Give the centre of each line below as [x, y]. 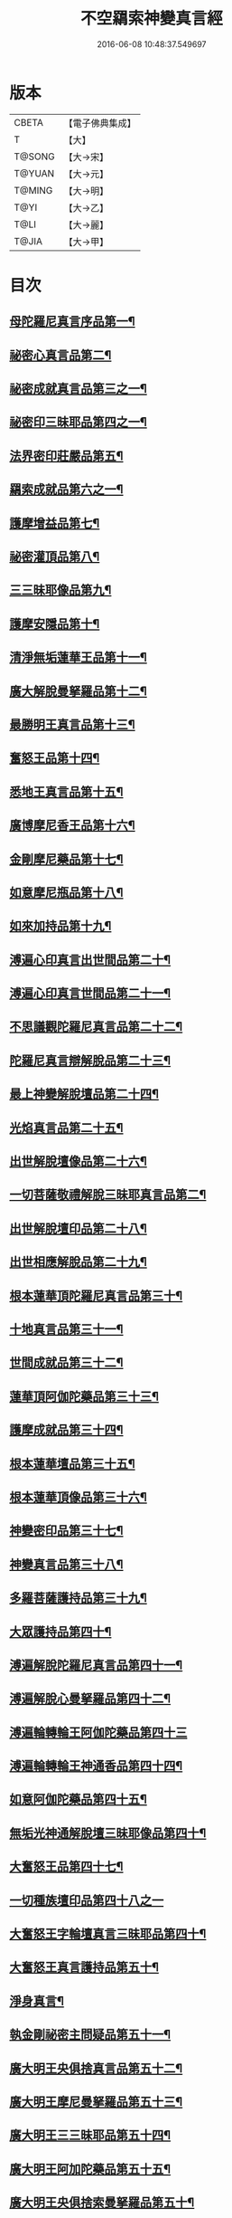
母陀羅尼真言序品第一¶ [72, 322]
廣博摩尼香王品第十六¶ [72, 826]
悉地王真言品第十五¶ [66, 791]
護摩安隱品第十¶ [55, 624]
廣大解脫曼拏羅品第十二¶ [78, 691]
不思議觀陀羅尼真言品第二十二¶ [96, 1027]
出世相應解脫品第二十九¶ [78, 1262]
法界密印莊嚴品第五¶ [66, 456]
